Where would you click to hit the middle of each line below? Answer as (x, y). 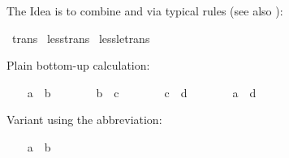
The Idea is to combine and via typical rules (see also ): (145, 11)
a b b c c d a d (142, 92)
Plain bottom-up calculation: (78, 65)
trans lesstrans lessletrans (81, 38)
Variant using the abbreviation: (84, 120)
